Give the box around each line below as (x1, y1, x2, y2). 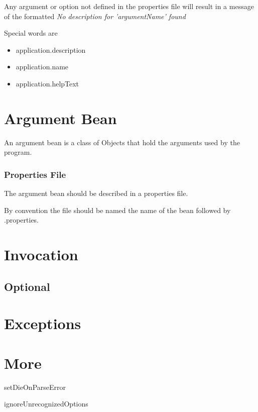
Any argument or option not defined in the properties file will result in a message (4, 1, 254, 11)
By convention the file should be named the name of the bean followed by (4, 204, 231, 215)
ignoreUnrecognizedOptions (4, 398, 88, 409)
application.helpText (16, 78, 79, 88)
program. (4, 147, 32, 157)
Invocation (4, 244, 78, 265)
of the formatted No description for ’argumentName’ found (4, 11, 186, 21)
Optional (4, 278, 50, 294)
